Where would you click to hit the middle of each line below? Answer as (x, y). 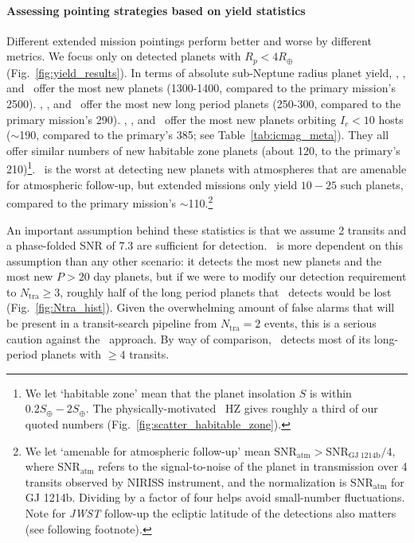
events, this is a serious (320, 323)
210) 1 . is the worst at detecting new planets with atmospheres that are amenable (207, 168)
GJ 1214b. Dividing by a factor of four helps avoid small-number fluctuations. (215, 497)
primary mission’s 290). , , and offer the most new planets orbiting (172, 119)
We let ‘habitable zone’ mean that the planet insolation (160, 392)
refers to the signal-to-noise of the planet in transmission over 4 (253, 466)
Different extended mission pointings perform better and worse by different (189, 40)
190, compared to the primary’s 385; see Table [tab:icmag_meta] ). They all (204, 135)
